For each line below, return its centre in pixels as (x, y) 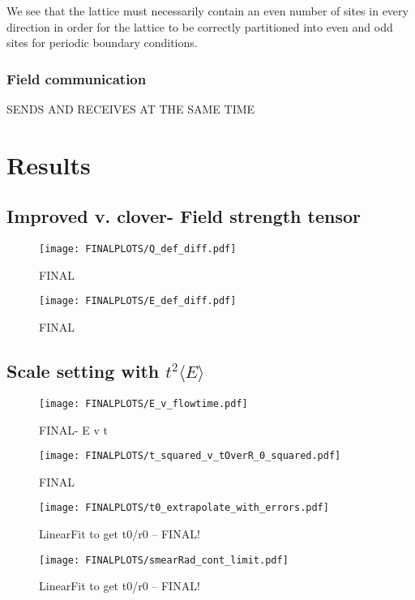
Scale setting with (83, 371)
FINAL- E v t (73, 429)
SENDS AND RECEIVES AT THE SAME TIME (131, 109)
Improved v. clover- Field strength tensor (184, 216)
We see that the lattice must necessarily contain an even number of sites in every (207, 11)
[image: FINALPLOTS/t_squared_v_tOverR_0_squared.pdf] (190, 456)
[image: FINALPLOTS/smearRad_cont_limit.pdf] (164, 560)
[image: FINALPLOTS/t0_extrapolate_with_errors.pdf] (184, 508)
